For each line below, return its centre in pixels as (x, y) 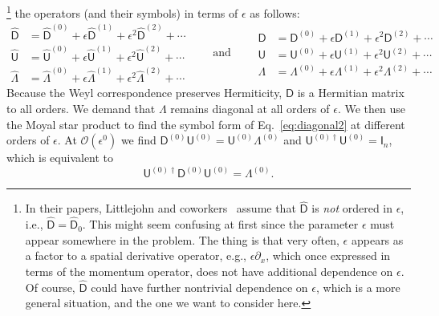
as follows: (275, 12)
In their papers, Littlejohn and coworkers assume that (161, 208)
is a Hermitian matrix (351, 93)
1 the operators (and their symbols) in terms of (122, 12)
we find (138, 140)
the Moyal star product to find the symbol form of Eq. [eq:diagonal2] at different (206, 124)
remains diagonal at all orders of (250, 108)
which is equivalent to (60, 158)
